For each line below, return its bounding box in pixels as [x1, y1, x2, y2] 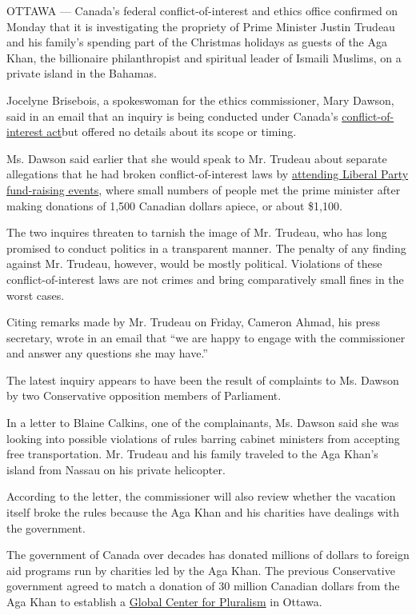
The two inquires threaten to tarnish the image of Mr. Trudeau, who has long [6, 224, 387, 241]
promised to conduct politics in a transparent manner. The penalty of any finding [6, 239, 406, 256]
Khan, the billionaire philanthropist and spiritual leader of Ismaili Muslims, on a [6, 49, 402, 66]
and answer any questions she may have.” [6, 345, 208, 361]
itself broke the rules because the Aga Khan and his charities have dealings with [6, 504, 399, 521]
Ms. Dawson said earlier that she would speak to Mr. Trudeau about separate [6, 150, 387, 166]
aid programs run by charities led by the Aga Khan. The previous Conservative [6, 561, 395, 578]
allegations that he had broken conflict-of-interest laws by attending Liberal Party [6, 166, 409, 182]
